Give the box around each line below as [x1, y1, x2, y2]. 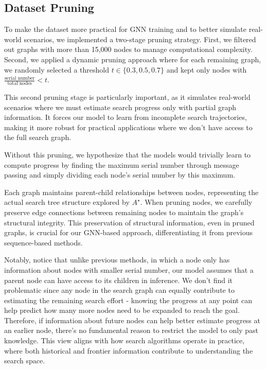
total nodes [7, 81, 32, 86]
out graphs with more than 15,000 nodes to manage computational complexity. [4, 44, 253, 55]
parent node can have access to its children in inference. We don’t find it [4, 274, 233, 285]
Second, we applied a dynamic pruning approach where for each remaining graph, [4, 54, 261, 64]
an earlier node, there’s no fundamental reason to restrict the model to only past [4, 325, 259, 336]
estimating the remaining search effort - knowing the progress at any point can [4, 294, 252, 305]
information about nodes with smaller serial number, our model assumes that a [4, 264, 254, 275]
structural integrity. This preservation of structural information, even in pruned [4, 217, 255, 227]
